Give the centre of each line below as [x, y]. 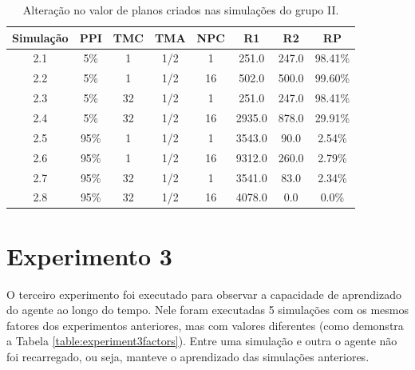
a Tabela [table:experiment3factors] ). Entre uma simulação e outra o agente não [202, 341]
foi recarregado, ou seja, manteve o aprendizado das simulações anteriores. [188, 356]
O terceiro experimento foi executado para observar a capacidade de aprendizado [204, 294]
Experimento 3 [89, 255]
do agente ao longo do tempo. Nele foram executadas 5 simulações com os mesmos [207, 310]
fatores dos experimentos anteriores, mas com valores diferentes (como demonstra [205, 325]
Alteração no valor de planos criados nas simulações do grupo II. [181, 10]
